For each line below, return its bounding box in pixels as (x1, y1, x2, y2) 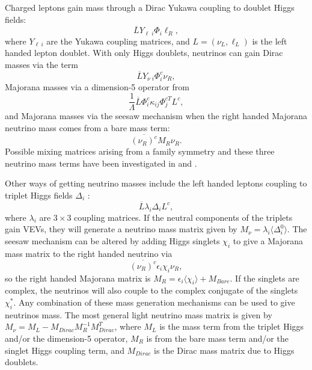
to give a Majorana (233, 234, 304, 247)
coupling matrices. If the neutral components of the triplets (74, 211, 293, 223)
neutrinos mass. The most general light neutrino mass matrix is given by (5, 308, 272, 321)
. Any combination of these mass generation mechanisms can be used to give (13, 296, 295, 309)
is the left (252, 34, 287, 47)
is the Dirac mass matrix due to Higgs (154, 344, 295, 356)
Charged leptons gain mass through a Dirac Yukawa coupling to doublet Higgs (5, 1, 295, 13)
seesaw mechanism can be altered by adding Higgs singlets (5, 234, 220, 247)
